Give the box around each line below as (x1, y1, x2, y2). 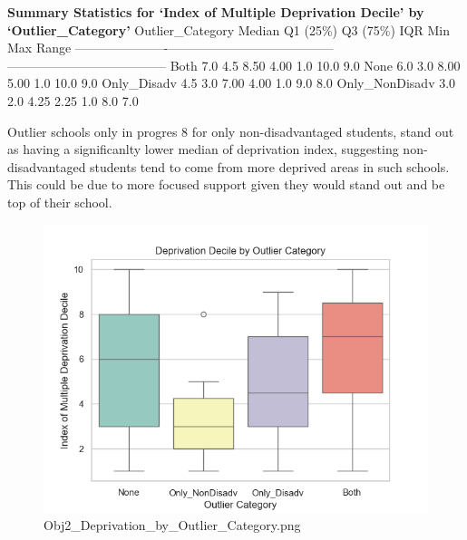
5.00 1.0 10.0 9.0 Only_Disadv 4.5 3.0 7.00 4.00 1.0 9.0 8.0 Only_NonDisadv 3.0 (7, 73, 456, 92)
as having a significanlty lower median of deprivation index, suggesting (7, 140, 399, 159)
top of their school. (7, 192, 112, 211)
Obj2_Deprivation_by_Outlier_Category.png (44, 516, 301, 535)
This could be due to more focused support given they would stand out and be (7, 175, 445, 194)
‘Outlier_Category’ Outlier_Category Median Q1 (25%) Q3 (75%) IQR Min (7, 20, 450, 39)
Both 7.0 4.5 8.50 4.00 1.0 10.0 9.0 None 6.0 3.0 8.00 (170, 55, 461, 74)
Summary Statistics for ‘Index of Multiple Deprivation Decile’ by (7, 3, 424, 21)
